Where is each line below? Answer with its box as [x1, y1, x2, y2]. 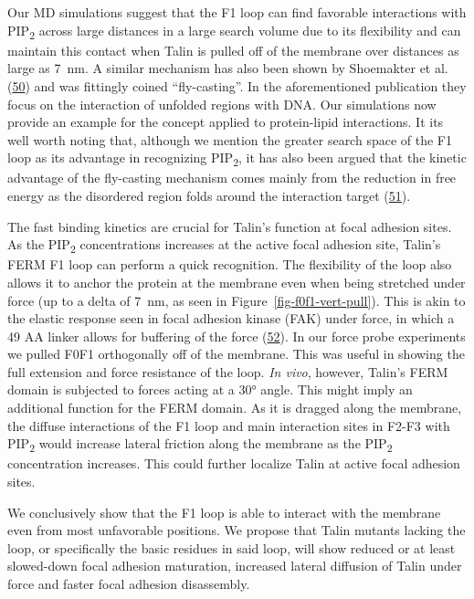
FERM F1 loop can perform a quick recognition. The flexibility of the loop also [7, 255, 452, 274]
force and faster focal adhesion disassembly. [7, 573, 250, 593]
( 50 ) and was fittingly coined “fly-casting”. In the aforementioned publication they [7, 76, 467, 95]
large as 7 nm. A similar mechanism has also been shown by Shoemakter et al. [7, 58, 448, 78]
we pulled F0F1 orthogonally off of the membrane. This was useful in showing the [7, 344, 465, 363]
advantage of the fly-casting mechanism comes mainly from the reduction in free [7, 168, 457, 187]
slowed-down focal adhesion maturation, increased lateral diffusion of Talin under [7, 556, 462, 575]
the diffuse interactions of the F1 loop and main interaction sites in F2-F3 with [7, 415, 450, 435]
